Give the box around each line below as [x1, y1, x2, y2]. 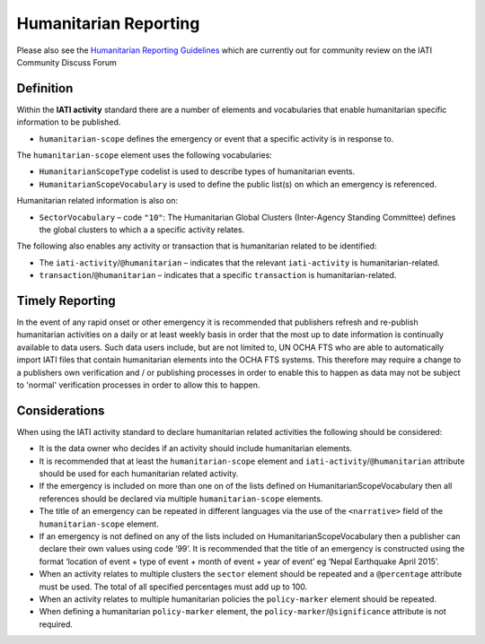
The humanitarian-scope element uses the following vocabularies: [16, 150, 273, 161]
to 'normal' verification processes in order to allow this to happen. [16, 379, 260, 390]
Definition [16, 81, 74, 96]
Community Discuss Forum [16, 57, 117, 67]
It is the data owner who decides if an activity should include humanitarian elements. [39, 443, 353, 454]
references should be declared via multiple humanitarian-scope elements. [39, 493, 323, 504]
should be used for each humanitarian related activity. [39, 468, 239, 479]
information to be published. [16, 117, 121, 127]
